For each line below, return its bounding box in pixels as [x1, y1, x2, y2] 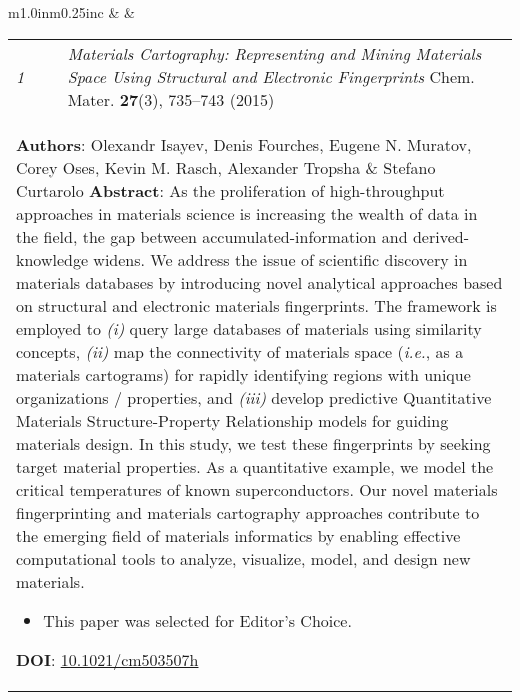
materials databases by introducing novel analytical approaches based [16, 270, 503, 294]
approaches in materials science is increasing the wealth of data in [16, 201, 478, 225]
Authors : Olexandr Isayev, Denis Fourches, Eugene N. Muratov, [16, 132, 472, 156]
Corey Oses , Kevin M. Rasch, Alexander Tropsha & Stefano [16, 155, 436, 179]
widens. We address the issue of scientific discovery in [93, 247, 468, 271]
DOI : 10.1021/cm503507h [16, 647, 199, 671]
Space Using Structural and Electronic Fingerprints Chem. [67, 64, 475, 88]
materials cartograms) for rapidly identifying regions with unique [16, 362, 471, 386]
